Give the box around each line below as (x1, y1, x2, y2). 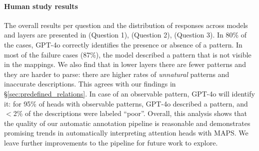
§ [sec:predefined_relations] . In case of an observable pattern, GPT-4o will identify (4, 88, 255, 98)
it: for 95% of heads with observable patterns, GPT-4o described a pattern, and (4, 98, 248, 108)
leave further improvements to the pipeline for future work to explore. (4, 137, 218, 147)
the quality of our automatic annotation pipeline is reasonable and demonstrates (4, 117, 250, 128)
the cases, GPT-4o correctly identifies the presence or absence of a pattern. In (4, 39, 242, 49)
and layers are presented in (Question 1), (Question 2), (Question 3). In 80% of (4, 29, 247, 40)
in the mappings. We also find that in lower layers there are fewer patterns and (4, 59, 246, 69)
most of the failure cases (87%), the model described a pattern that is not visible (4, 49, 251, 59)
